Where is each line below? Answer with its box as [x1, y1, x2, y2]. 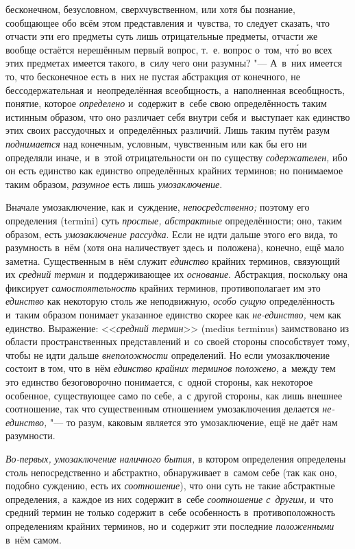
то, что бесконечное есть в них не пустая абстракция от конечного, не [5, 69, 300, 83]
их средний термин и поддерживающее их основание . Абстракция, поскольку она [5, 267, 347, 281]
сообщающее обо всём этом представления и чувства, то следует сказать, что [5, 15, 330, 30]
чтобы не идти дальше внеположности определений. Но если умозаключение [5, 347, 330, 362]
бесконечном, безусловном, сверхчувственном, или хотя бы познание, [5, 2, 295, 16]
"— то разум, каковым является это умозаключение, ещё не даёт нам [50, 414, 338, 429]
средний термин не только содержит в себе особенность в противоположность [5, 505, 336, 519]
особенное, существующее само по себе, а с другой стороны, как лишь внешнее [5, 388, 343, 402]
